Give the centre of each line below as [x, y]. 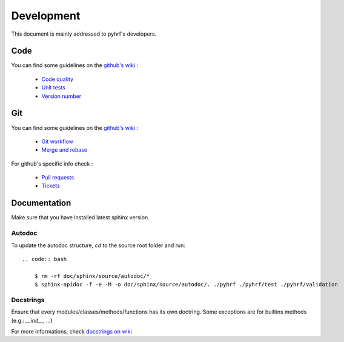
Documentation [41, 203]
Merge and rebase [64, 150]
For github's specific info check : [52, 164]
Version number [61, 96]
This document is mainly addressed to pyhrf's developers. [84, 34]
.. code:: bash [45, 259]
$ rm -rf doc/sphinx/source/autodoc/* [92, 276]
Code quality [58, 79]
